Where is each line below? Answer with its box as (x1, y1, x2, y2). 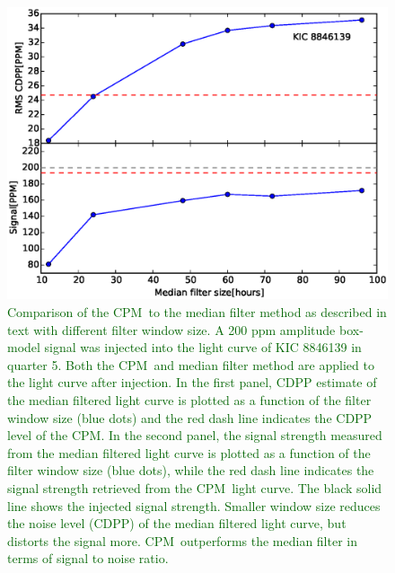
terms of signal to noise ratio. (7, 549, 169, 568)
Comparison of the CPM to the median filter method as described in (7, 303, 387, 322)
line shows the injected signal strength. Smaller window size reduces (7, 496, 381, 515)
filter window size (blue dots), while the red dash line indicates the (7, 461, 374, 480)
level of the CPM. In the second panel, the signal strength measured (7, 426, 382, 445)
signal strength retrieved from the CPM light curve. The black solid (7, 478, 382, 497)
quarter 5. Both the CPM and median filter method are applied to (7, 355, 374, 374)
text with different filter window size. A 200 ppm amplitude (7, 320, 336, 339)
